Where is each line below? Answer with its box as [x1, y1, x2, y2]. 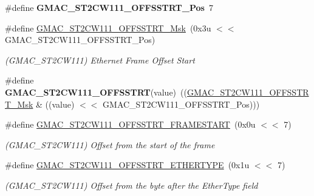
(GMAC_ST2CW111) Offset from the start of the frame [5, 138, 215, 151]
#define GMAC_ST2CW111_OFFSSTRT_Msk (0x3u [5, 21, 211, 34]
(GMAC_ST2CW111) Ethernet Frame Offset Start [5, 53, 195, 66]
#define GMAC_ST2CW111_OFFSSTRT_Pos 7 [5, 1, 213, 13]
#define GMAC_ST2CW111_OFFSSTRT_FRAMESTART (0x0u [5, 118, 256, 131]
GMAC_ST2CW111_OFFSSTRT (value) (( [5, 85, 187, 98]
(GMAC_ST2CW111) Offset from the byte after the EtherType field [5, 178, 258, 191]
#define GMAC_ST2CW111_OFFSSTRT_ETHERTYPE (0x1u [5, 158, 250, 171]
